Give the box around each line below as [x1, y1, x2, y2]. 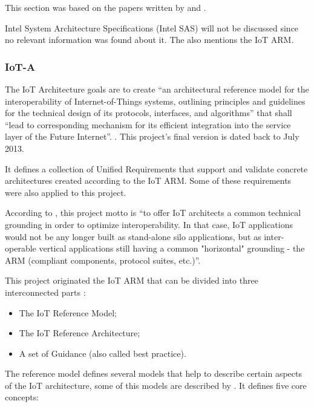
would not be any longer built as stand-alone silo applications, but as [5, 230, 261, 243]
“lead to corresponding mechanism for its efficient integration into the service [5, 118, 291, 131]
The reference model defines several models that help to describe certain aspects [5, 367, 302, 380]
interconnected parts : [5, 285, 86, 298]
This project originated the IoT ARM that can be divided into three [5, 274, 258, 287]
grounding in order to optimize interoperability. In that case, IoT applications [5, 218, 293, 230]
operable [5, 242, 36, 255]
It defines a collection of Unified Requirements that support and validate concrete [5, 162, 308, 175]
